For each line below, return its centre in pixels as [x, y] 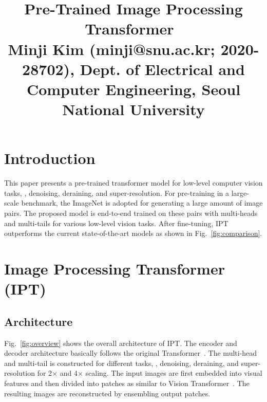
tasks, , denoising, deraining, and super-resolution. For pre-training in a [117, 193]
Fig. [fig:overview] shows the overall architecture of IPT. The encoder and [121, 343]
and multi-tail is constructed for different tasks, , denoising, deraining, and [121, 363]
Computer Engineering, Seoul [133, 89]
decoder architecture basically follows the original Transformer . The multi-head [131, 353]
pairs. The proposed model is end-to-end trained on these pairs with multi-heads [131, 213]
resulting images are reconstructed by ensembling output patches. [107, 393]
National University [133, 109]
